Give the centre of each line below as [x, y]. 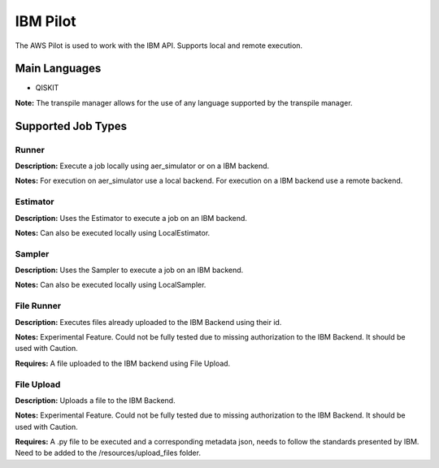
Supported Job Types [71, 126]
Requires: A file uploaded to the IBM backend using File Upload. [123, 363]
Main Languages [58, 69]
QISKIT [47, 88]
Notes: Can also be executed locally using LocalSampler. [111, 285]
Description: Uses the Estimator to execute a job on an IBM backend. [131, 218]
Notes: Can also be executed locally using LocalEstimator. [113, 232]
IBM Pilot [46, 21]
